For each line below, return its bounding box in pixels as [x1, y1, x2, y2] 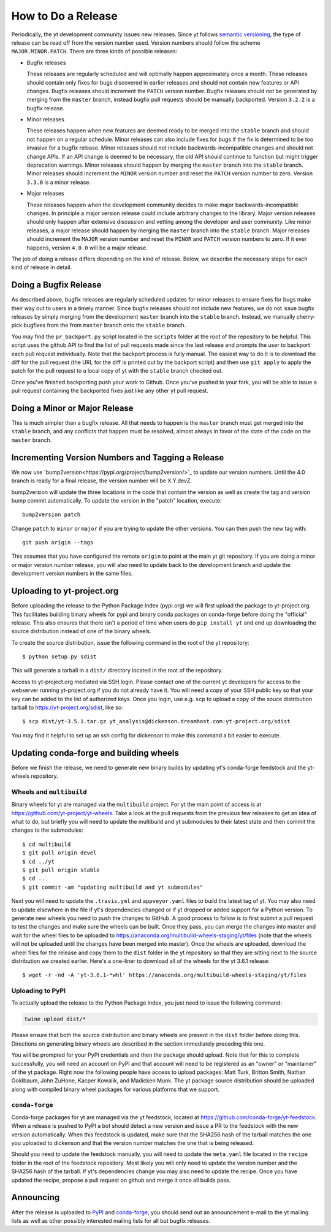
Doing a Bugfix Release [11, 279, 102, 291]
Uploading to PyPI [11, 987, 66, 995]
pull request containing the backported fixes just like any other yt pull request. [11, 387, 208, 395]
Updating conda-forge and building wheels [11, 748, 179, 758]
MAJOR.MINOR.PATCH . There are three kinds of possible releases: [11, 48, 178, 55]
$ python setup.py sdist [22, 653, 97, 660]
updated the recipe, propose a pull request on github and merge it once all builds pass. [11, 1176, 231, 1184]
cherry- [296, 313, 316, 320]
